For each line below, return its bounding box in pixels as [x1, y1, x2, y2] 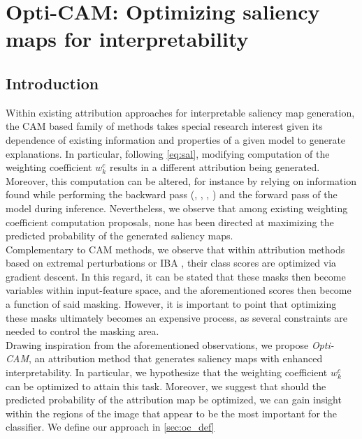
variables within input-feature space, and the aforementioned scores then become [6, 283, 352, 297]
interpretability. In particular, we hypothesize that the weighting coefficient [6, 365, 328, 380]
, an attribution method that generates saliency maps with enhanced [28, 351, 323, 366]
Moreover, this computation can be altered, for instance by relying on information [6, 173, 357, 188]
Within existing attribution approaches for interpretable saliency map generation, [6, 105, 355, 119]
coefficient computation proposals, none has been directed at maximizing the [6, 214, 334, 229]
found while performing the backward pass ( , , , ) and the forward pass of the [6, 187, 338, 202]
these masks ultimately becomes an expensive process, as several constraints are [6, 310, 347, 325]
